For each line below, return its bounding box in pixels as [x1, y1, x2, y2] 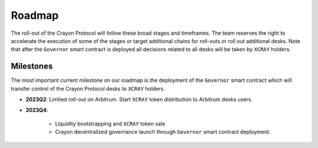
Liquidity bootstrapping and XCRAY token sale [55, 120, 165, 127]
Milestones [11, 61, 53, 71]
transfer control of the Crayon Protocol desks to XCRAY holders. [11, 85, 165, 92]
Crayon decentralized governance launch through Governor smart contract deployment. [55, 129, 271, 136]
